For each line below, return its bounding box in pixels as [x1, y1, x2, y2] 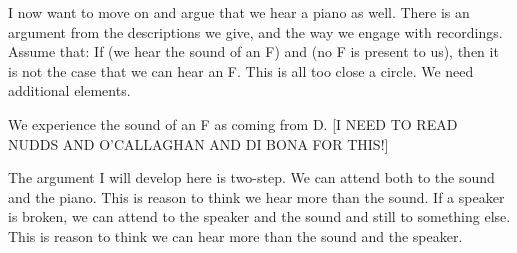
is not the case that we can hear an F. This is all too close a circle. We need [8, 60, 474, 81]
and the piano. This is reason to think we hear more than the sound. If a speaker [8, 186, 505, 207]
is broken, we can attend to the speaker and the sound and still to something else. [8, 206, 511, 227]
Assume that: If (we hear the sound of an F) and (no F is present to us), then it [8, 41, 499, 62]
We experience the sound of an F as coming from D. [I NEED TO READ [8, 113, 458, 134]
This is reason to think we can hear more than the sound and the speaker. [8, 225, 463, 246]
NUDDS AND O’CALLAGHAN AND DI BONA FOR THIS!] [8, 133, 389, 154]
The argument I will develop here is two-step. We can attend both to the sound [8, 167, 495, 188]
